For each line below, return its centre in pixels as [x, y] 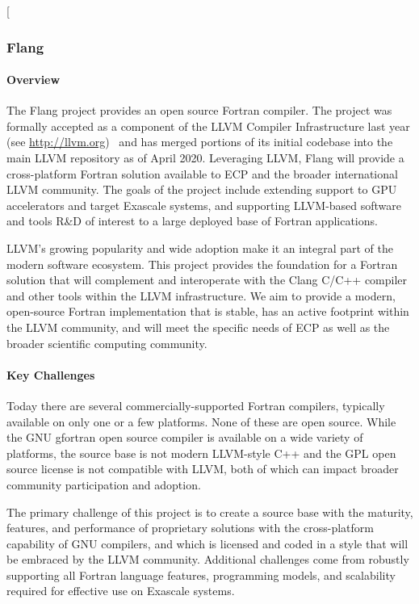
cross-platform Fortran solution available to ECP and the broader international [202, 173]
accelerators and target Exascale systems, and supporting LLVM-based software [204, 205]
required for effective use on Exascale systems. [121, 591]
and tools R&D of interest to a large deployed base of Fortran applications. [192, 221]
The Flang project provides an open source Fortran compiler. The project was [199, 110]
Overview [34, 80]
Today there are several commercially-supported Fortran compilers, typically [196, 405]
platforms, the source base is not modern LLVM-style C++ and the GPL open [201, 453]
